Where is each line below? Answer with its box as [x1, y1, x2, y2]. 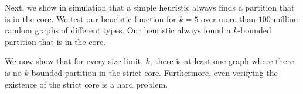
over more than [201, 12, 256, 25]
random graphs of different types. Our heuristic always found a [5, 24, 231, 36]
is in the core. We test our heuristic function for [5, 12, 176, 25]
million [273, 12, 298, 25]
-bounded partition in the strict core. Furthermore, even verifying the [28, 66, 278, 78]
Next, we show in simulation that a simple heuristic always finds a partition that [5, 1, 295, 13]
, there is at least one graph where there [149, 55, 294, 67]
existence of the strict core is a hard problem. [5, 78, 168, 90]
